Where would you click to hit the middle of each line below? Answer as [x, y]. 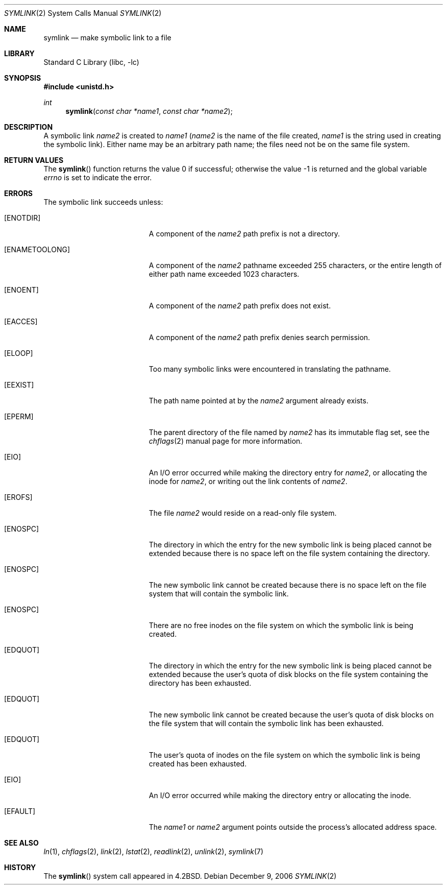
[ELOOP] [19, 353]
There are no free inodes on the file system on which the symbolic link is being [281, 625]
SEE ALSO [21, 843]
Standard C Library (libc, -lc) [91, 62]
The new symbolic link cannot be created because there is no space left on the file [288, 585]
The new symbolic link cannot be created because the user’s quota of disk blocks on [291, 715]
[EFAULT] [20, 811]
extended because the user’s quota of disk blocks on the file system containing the [289, 674]
